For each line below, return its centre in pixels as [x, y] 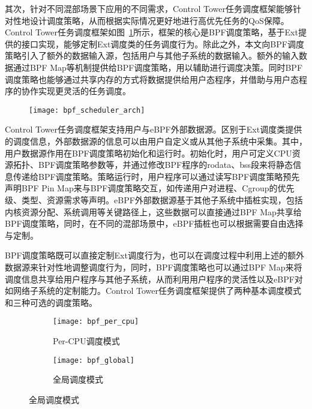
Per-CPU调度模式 [86, 340]
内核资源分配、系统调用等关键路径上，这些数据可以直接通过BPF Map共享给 [153, 211]
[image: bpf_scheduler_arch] [87, 110]
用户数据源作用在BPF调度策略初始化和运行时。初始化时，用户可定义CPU [148, 153]
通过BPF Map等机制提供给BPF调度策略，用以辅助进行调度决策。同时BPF [158, 67]
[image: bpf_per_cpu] [96, 322]
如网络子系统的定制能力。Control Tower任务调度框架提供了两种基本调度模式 [153, 291]
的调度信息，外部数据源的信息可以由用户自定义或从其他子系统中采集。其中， [156, 141]
